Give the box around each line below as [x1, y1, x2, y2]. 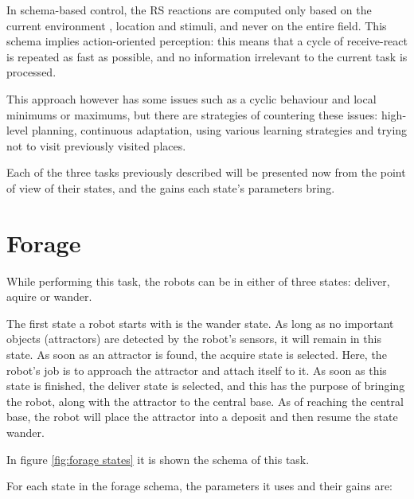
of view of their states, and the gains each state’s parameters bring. [6, 179, 335, 196]
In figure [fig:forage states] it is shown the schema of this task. [6, 450, 310, 467]
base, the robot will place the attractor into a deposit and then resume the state [6, 408, 398, 425]
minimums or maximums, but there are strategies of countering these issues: [6, 106, 378, 123]
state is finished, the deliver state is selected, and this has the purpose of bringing [6, 377, 405, 394]
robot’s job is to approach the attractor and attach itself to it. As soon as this [6, 361, 387, 378]
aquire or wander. [6, 288, 92, 305]
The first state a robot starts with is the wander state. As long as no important [6, 314, 394, 331]
